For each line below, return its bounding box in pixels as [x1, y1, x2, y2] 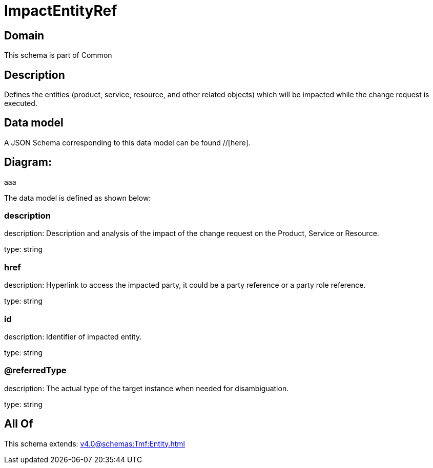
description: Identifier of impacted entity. [4, 332, 142, 341]
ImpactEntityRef [4, 2, 117, 19]
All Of [4, 417, 33, 431]
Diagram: [4, 156, 52, 169]
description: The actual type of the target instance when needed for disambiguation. [4, 384, 289, 393]
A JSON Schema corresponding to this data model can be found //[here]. [4, 138, 251, 147]
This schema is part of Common [4, 51, 112, 60]
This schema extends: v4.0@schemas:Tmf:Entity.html [4, 439, 185, 448]
